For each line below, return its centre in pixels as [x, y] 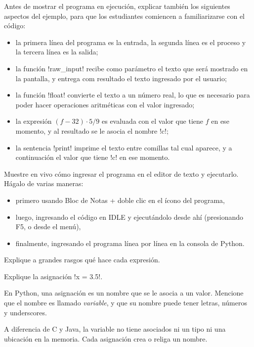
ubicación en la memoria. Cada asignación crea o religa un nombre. [106, 338]
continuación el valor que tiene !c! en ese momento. [93, 157]
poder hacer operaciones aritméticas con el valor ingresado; [105, 104]
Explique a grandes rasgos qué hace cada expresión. [82, 260]
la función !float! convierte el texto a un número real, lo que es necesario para [133, 95]
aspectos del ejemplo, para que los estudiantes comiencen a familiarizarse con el [125, 16]
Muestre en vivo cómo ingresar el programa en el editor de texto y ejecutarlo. [121, 173]
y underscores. [25, 312]
